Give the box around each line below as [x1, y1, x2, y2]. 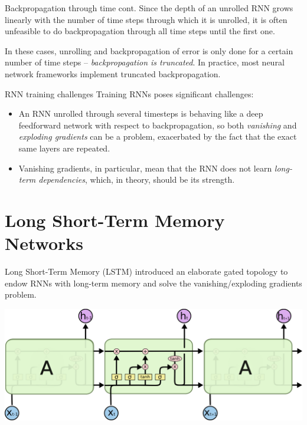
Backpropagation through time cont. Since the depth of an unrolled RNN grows [5, 2, 293, 14]
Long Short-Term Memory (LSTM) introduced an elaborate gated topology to [5, 265, 288, 278]
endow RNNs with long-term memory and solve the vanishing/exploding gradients [5, 276, 302, 289]
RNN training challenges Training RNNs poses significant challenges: [5, 87, 254, 100]
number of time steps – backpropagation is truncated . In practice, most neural [5, 56, 285, 68]
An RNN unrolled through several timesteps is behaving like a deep [18, 107, 263, 120]
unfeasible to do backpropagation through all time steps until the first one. [5, 25, 275, 37]
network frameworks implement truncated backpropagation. [5, 67, 221, 80]
